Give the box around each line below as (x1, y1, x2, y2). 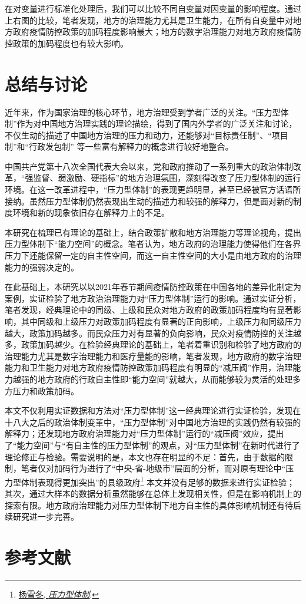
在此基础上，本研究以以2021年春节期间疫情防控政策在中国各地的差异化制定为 (5, 280, 301, 293)
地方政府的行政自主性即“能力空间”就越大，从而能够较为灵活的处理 (37, 372, 293, 385)
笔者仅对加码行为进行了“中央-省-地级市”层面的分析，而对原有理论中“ (21, 462, 286, 474)
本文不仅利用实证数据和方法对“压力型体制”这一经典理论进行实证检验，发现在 (5, 404, 301, 417)
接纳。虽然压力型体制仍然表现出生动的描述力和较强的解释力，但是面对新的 (5, 194, 293, 207)
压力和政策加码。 (12, 384, 79, 397)
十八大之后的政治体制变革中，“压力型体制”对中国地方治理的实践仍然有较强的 (5, 415, 301, 428)
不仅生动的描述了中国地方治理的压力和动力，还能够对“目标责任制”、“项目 (5, 128, 288, 141)
